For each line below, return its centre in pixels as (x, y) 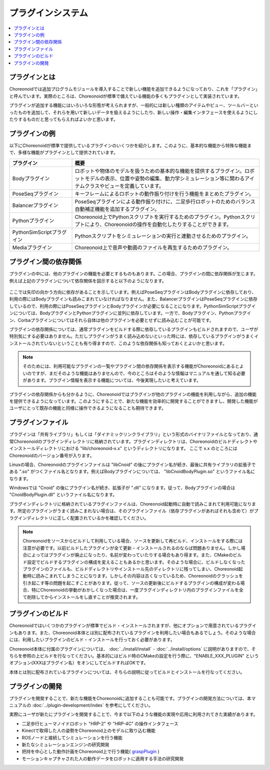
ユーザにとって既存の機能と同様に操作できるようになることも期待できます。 (87, 408)
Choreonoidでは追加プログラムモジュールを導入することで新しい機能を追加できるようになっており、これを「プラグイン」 (133, 89)
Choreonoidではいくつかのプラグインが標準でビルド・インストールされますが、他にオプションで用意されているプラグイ (133, 625)
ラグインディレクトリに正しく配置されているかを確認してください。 (79, 518)
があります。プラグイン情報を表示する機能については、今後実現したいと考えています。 (112, 380)
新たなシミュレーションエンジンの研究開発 (65, 744)
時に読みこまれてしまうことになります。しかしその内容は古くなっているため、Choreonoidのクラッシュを (135, 576)
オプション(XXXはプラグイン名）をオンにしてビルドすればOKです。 (79, 663)
